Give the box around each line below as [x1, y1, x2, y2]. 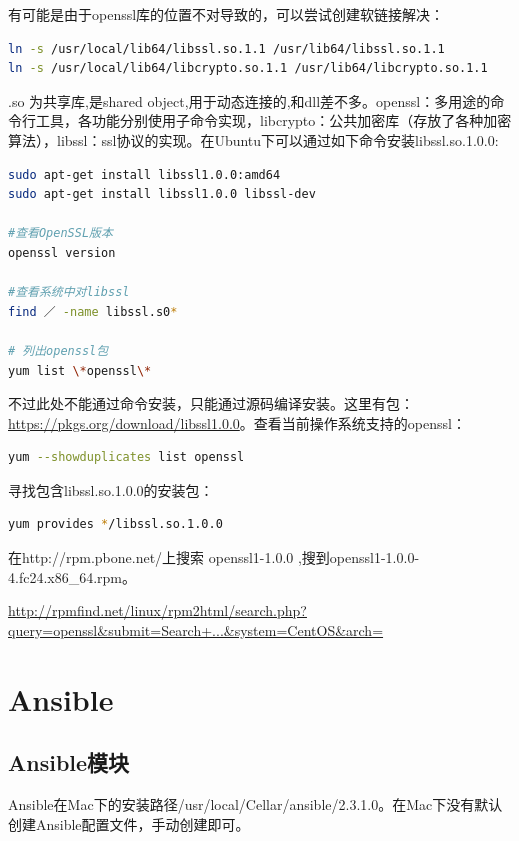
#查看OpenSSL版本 [8, 226, 113, 241]
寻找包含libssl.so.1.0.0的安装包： [8, 479, 214, 500]
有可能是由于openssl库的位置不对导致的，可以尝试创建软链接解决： [8, 4, 445, 24]
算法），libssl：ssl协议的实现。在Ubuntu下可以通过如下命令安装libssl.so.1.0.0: [8, 129, 499, 150]
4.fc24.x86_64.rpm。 [8, 566, 137, 587]
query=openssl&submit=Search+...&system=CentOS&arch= [8, 619, 384, 640]
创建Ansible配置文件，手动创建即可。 [8, 813, 250, 834]
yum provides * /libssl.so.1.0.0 [8, 517, 223, 532]
